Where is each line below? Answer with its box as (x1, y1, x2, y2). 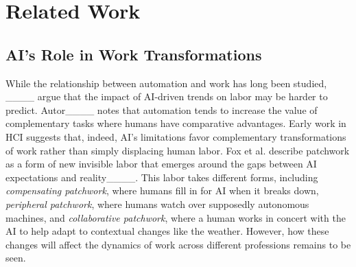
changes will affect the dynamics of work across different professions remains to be (5, 237, 351, 251)
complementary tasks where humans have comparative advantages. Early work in (5, 116, 346, 130)
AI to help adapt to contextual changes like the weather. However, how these (5, 224, 329, 238)
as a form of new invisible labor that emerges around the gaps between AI (5, 156, 317, 171)
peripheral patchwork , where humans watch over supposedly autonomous (5, 196, 309, 211)
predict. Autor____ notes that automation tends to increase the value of (5, 102, 318, 117)
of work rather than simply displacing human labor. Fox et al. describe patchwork (5, 143, 350, 157)
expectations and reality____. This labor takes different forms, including (5, 170, 318, 184)
